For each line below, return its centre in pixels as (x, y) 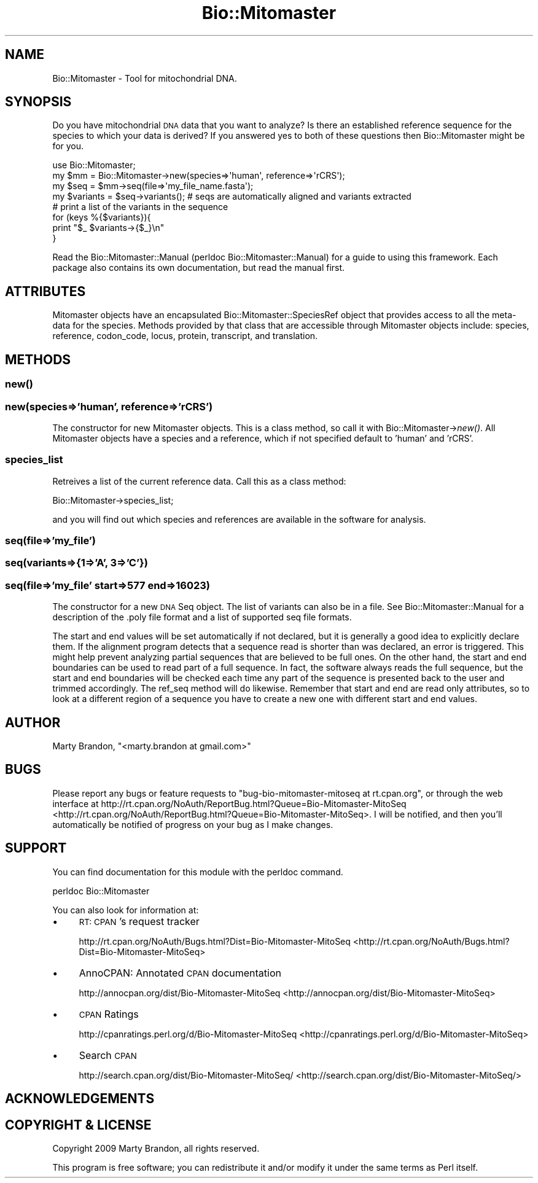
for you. (68, 146)
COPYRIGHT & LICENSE (78, 1125)
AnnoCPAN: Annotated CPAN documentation (180, 973)
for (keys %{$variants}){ (102, 217)
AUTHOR (33, 722)
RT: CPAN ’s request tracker (139, 921)
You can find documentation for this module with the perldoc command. (198, 872)
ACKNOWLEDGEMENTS (80, 1099)
